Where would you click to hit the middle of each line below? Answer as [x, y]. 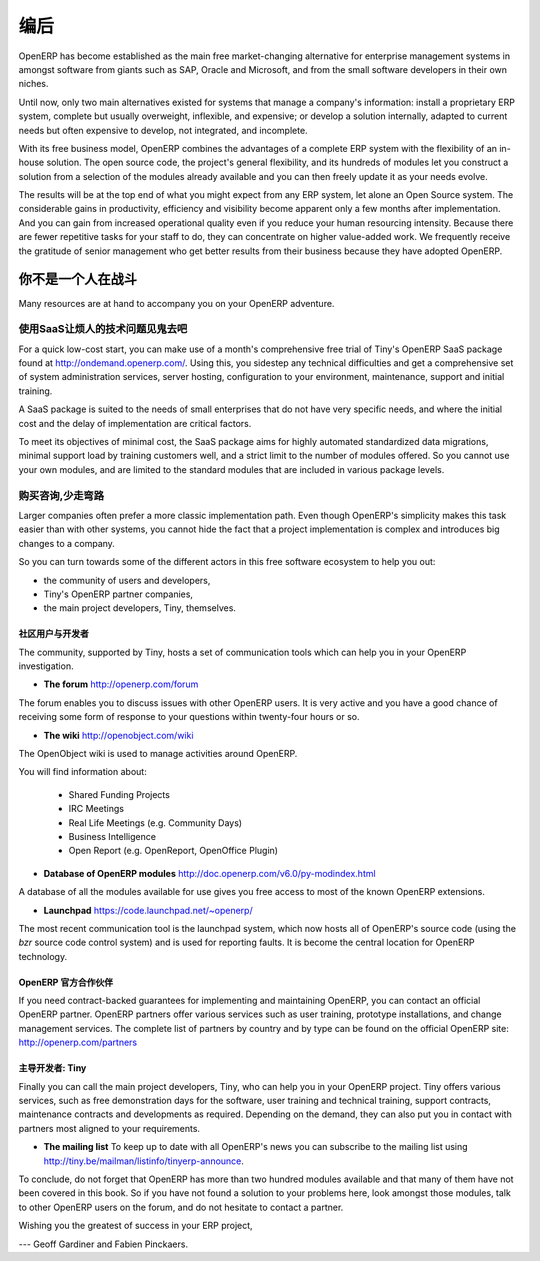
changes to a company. [66, 543]
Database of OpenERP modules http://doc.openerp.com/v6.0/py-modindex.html [209, 873]
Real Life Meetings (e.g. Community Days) [155, 822]
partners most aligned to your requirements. [109, 1128]
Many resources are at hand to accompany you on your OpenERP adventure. [176, 303]
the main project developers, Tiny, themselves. [140, 608]
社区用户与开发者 [53, 634]
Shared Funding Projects [119, 794]
